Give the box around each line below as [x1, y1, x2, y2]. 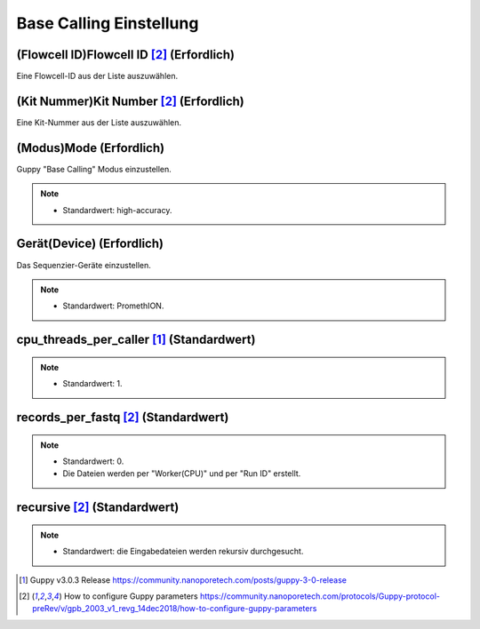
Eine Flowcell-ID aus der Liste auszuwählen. [16, 71, 179, 82]
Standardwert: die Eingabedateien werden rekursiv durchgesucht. [62, 546, 304, 557]
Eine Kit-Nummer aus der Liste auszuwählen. [16, 116, 182, 128]
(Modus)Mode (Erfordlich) [16, 140, 164, 155]
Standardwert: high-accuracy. [62, 204, 172, 215]
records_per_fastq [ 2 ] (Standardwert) [16, 410, 229, 425]
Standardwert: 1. [62, 378, 123, 389]
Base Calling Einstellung [16, 13, 199, 33]
